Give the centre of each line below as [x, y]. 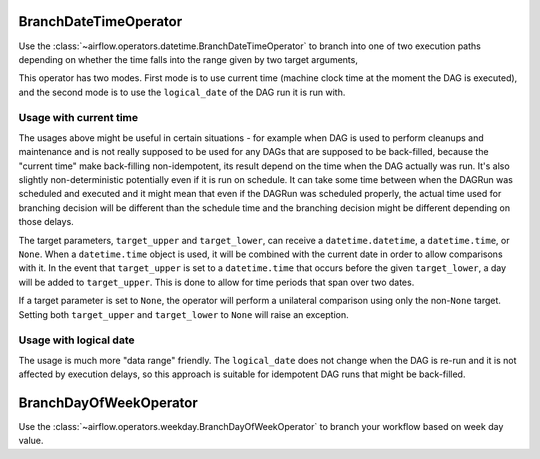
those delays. [46, 222]
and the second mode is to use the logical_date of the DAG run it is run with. [182, 92]
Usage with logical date [76, 340]
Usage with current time [78, 118]
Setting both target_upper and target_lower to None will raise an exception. [183, 314]
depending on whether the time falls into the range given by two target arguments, [188, 59]
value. [31, 441]
